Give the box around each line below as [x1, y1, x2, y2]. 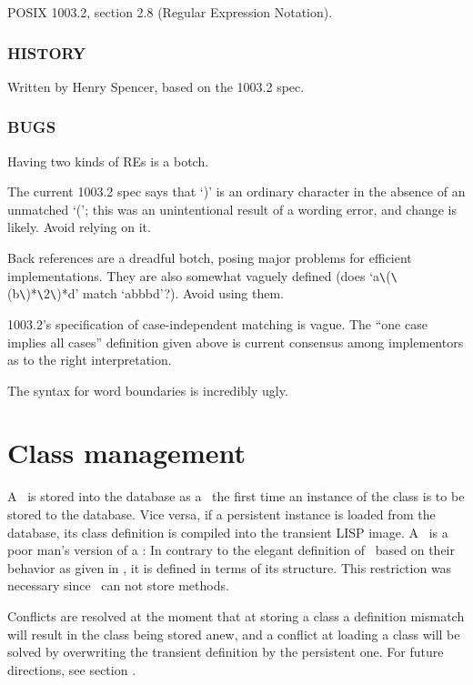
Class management [7, 434, 246, 471]
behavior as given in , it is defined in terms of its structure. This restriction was [7, 558, 452, 577]
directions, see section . [7, 660, 136, 679]
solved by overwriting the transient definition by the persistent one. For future [7, 642, 444, 661]
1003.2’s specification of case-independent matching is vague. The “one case [7, 314, 428, 333]
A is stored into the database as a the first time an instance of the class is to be [7, 487, 465, 506]
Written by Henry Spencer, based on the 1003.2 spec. [7, 76, 305, 96]
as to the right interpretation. [7, 350, 172, 369]
